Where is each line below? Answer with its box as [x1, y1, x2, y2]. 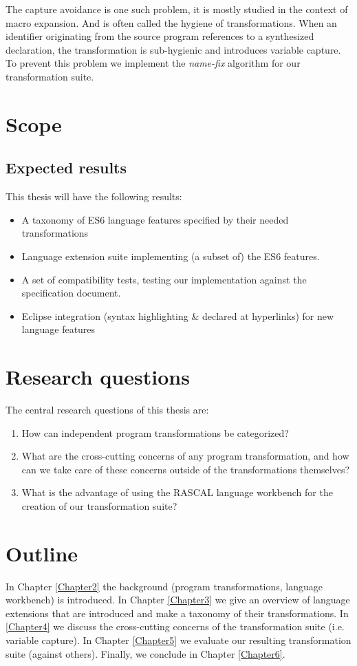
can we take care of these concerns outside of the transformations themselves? [21, 462, 350, 476]
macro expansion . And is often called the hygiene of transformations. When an [6, 15, 337, 30]
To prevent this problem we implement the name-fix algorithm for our [6, 56, 301, 70]
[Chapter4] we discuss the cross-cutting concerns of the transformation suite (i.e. [6, 619, 345, 634]
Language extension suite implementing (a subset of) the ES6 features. [21, 248, 320, 263]
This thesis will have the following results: [6, 189, 182, 204]
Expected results [6, 157, 127, 178]
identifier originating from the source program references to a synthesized [6, 29, 314, 43]
